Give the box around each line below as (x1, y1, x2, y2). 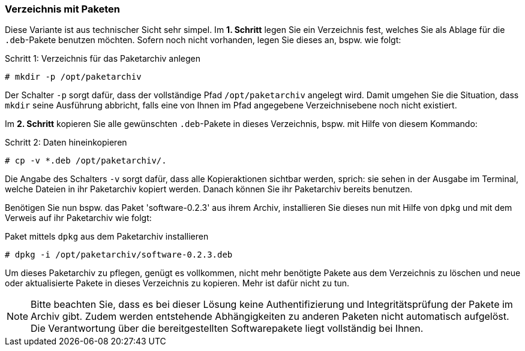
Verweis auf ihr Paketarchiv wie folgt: (5, 213, 152, 223)
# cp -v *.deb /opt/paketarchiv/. (5, 156, 167, 166)
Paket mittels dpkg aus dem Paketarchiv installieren (5, 231, 209, 242)
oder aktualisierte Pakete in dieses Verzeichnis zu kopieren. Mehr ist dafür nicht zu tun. (5, 278, 350, 289)
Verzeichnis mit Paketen (5, 3, 121, 15)
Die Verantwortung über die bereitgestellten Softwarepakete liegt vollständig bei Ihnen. (31, 322, 424, 335)
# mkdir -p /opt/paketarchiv (5, 72, 142, 82)
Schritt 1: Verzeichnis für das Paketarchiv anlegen (5, 53, 201, 64)
